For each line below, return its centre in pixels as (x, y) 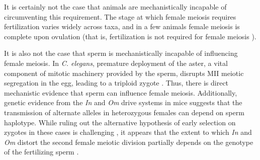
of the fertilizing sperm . (41, 152)
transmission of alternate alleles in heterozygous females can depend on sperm (124, 112)
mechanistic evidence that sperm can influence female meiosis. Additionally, (121, 92)
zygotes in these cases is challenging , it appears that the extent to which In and (128, 132)
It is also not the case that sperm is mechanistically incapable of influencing (121, 53)
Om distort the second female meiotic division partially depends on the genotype (129, 142)
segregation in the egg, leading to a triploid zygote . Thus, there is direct (116, 83)
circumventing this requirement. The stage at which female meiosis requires (120, 16)
